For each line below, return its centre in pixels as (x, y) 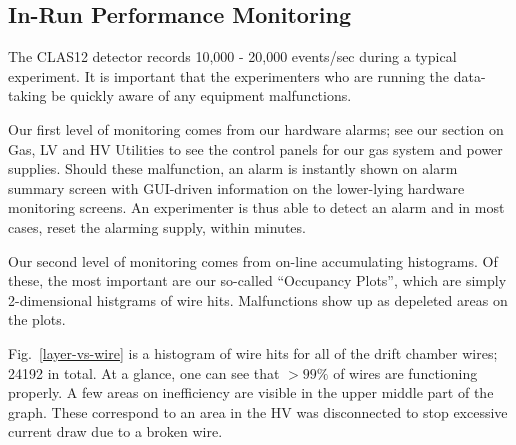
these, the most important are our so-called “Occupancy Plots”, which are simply (257, 280)
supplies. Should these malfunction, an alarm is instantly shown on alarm (233, 168)
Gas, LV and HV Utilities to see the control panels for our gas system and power (255, 148)
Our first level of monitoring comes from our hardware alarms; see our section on (256, 128)
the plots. (37, 319)
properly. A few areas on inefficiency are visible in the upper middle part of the (251, 392)
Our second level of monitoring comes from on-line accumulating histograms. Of (253, 260)
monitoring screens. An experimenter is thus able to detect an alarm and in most (256, 207)
